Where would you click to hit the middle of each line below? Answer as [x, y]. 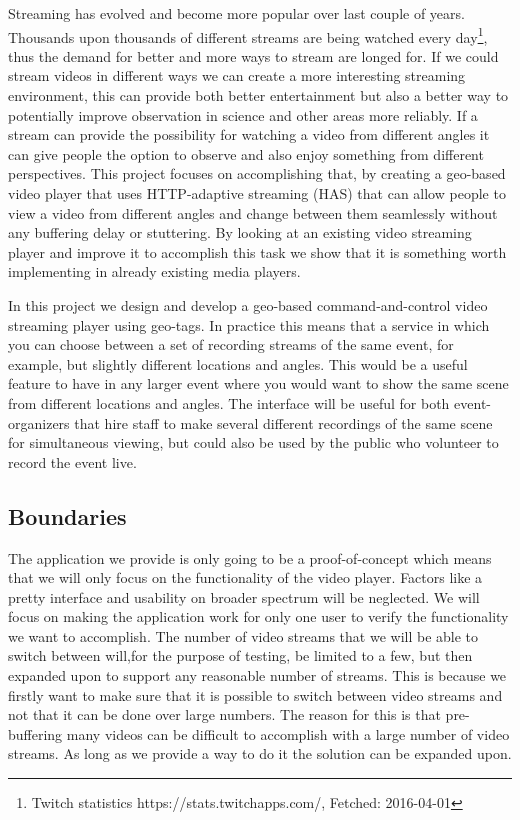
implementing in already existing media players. [154, 271]
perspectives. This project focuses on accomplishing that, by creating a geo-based [257, 173]
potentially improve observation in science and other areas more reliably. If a [243, 114]
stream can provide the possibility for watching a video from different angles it [249, 134]
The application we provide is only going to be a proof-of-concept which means [250, 557]
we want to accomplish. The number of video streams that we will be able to [243, 635]
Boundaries [67, 515]
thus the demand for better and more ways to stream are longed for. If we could [253, 55]
